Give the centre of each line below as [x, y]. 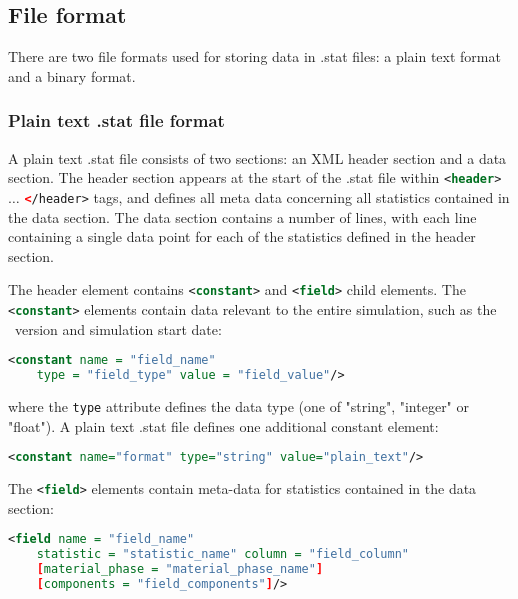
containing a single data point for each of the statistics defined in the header [242, 236]
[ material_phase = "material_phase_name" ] [180, 569]
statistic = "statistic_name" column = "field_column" [223, 554]
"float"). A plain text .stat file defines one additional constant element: [223, 425]
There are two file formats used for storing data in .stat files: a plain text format [254, 56]
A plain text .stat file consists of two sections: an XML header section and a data [257, 157]
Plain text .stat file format [116, 120]
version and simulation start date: [118, 328]
